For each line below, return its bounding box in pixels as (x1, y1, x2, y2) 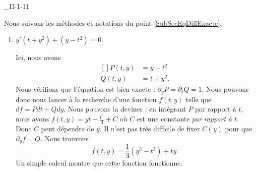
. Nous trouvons (40, 133, 89, 143)
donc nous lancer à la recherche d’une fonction (15, 94, 157, 104)
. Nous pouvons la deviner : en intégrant (64, 104, 186, 114)
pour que (225, 123, 252, 133)
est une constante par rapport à (136, 114, 232, 124)
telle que (186, 94, 212, 104)
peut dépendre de (41, 123, 94, 133)
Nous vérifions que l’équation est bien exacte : (15, 84, 155, 94)
